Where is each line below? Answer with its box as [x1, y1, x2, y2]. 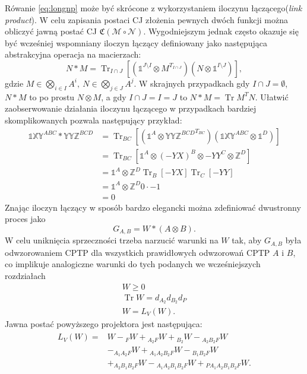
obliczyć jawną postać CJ [5, 25, 97, 37]
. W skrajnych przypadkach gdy [134, 77, 250, 89]
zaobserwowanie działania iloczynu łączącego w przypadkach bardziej [5, 102, 257, 115]
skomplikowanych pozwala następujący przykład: [5, 113, 182, 126]
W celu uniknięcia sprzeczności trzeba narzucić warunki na [5, 234, 219, 246]
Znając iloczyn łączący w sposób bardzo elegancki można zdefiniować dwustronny [5, 201, 301, 213]
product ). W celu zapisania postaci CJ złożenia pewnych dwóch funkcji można [5, 13, 288, 26]
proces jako [5, 213, 46, 225]
